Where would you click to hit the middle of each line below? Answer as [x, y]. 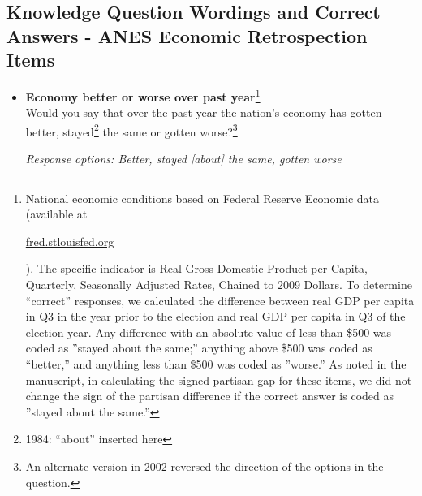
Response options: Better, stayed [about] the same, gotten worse [183, 159]
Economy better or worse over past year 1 [143, 95]
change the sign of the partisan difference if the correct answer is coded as [209, 396]
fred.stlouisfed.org [70, 241]
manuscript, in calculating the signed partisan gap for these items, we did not [219, 380]
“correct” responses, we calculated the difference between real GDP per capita [220, 300]
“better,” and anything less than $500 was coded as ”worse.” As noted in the [216, 364]
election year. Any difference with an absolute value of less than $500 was [209, 332]
